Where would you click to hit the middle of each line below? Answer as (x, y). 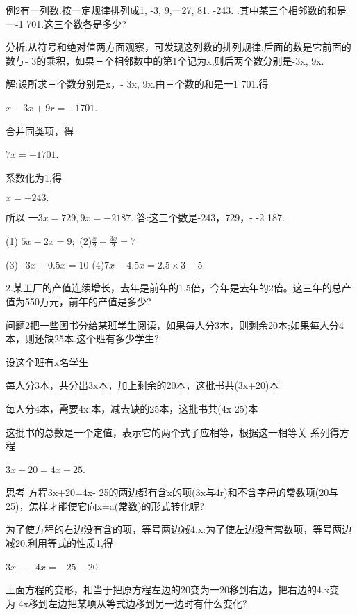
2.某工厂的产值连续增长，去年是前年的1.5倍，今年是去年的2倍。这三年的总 (174, 288)
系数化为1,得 (34, 177)
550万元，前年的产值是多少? (88, 301)
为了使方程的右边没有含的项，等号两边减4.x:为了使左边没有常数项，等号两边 (179, 529)
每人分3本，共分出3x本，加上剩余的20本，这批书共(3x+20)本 (142, 385)
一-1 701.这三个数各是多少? (66, 23)
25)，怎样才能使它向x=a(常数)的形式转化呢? (105, 505)
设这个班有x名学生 (47, 361)
